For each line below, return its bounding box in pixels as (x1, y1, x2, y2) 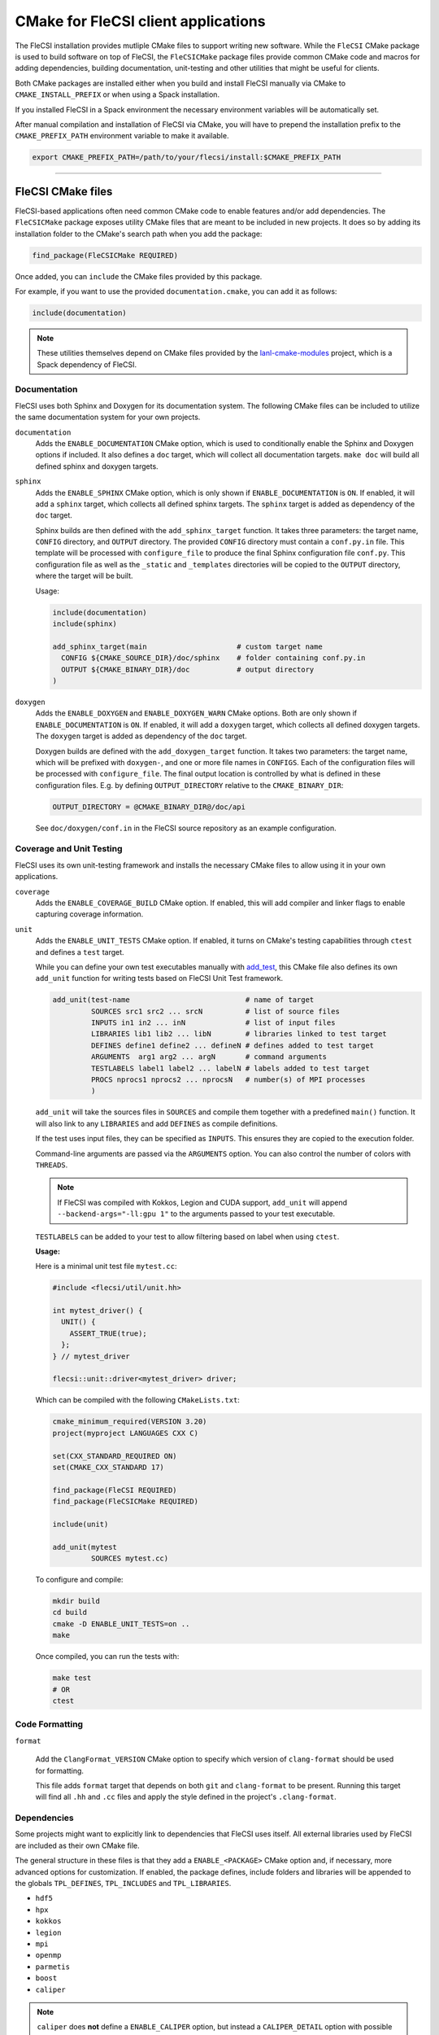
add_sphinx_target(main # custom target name (52, 641, 323, 651)
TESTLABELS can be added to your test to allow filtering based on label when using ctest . (35, 1232, 340, 1241)
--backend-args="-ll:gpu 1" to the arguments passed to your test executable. (57, 1209, 336, 1219)
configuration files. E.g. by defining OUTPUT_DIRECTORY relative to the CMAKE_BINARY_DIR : (35, 780, 344, 790)
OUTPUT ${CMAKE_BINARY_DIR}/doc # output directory (61, 664, 315, 674)
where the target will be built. (35, 571, 133, 581)
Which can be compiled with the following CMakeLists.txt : (35, 1395, 240, 1405)
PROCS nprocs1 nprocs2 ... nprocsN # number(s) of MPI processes (90, 1075, 366, 1084)
